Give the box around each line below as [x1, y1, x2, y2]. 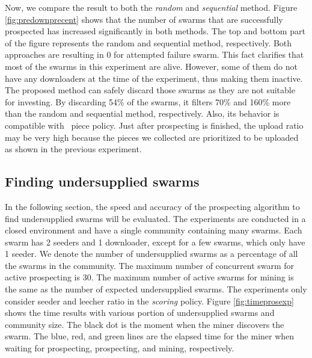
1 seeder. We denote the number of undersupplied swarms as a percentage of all [5, 247, 298, 260]
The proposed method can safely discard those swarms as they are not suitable [5, 84, 295, 96]
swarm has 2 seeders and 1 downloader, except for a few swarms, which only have [5, 235, 305, 248]
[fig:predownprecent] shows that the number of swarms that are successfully [5, 13, 283, 25]
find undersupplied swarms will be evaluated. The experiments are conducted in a [5, 212, 306, 224]
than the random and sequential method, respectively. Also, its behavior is [5, 107, 280, 120]
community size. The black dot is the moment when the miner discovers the [5, 318, 284, 330]
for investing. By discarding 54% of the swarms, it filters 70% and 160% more [5, 95, 291, 108]
